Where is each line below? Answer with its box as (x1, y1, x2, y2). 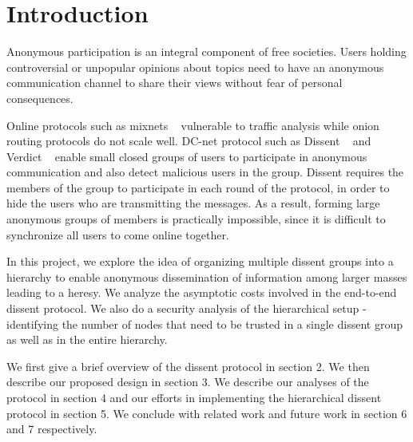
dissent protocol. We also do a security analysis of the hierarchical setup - (6, 300, 367, 317)
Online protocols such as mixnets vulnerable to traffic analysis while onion (6, 116, 379, 133)
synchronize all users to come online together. (6, 226, 229, 243)
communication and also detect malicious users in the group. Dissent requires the (6, 164, 404, 180)
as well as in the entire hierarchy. (6, 331, 168, 348)
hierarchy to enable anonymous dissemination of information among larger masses (6, 268, 407, 285)
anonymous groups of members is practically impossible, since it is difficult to (6, 211, 386, 227)
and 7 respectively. (6, 420, 97, 437)
